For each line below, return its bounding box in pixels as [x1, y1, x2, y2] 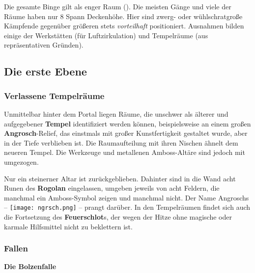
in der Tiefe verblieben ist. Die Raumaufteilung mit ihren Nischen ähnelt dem [4, 137, 238, 148]
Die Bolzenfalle [4, 261, 57, 272]
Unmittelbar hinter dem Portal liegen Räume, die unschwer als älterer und [4, 108, 228, 119]
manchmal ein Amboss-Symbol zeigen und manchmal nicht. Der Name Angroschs [4, 192, 249, 202]
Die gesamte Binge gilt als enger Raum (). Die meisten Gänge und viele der [4, 1, 231, 11]
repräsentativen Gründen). [4, 40, 84, 50]
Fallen [4, 242, 28, 254]
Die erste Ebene [4, 64, 87, 79]
